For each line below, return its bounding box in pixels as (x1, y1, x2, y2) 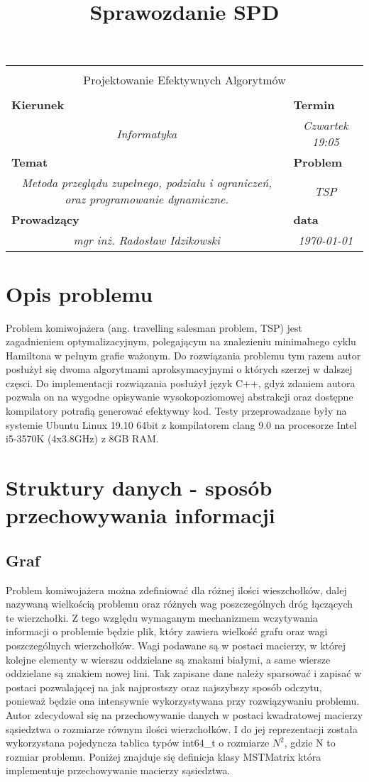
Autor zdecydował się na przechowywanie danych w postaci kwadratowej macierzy (6, 707, 363, 722)
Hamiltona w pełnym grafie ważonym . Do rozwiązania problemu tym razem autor (6, 347, 361, 362)
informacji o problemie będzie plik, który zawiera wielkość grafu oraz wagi (6, 624, 328, 639)
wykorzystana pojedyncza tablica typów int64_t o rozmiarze (6, 735, 270, 750)
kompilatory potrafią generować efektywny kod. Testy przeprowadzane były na (6, 403, 347, 418)
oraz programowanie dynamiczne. (65, 191, 229, 208)
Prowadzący (11, 211, 79, 228)
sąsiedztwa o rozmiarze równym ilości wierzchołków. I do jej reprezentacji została (6, 721, 358, 736)
